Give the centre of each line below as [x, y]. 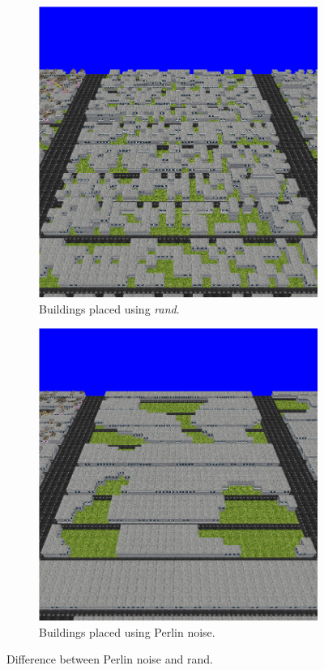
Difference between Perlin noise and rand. [110, 659]
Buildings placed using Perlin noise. [127, 631]
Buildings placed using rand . [109, 308]
